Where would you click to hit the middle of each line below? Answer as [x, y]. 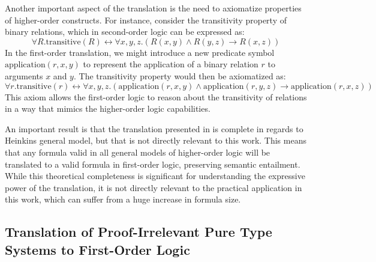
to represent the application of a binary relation [171, 64]
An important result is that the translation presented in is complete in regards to [154, 128]
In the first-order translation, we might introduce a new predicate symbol [140, 52]
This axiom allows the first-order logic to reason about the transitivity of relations [156, 96]
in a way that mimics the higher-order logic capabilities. [108, 108]
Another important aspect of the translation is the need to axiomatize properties [153, 8]
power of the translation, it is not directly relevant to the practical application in [154, 187]
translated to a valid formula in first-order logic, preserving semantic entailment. [153, 164]
